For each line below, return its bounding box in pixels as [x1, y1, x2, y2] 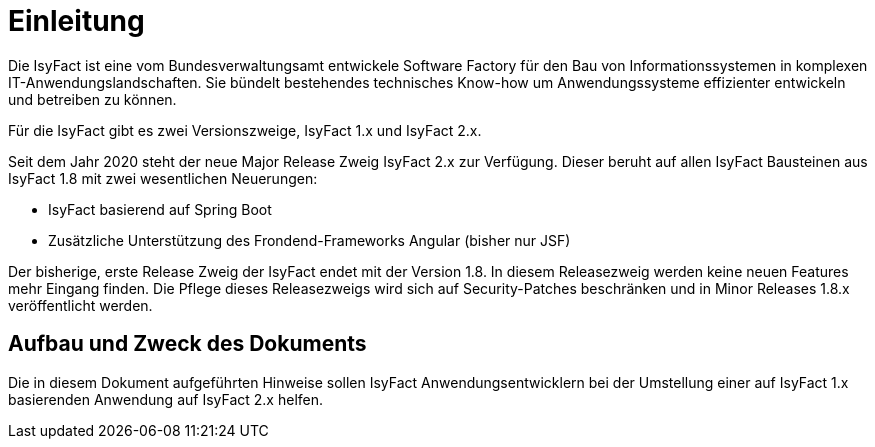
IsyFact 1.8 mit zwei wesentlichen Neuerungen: [8, 169, 318, 187]
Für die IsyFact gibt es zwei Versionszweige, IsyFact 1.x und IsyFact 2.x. [8, 121, 482, 139]
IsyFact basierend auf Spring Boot [48, 200, 272, 218]
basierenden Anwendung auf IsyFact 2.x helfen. [8, 390, 324, 408]
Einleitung [8, 4, 145, 38]
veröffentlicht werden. [8, 296, 153, 314]
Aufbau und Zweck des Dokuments [8, 331, 367, 357]
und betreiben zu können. [8, 90, 177, 108]
